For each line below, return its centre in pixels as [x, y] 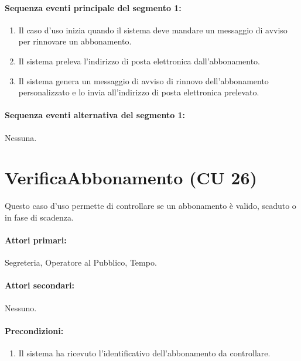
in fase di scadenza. [39, 217]
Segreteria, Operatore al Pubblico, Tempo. [81, 262]
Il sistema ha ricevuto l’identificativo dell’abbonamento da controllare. [144, 353]
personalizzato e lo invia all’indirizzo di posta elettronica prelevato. [139, 92]
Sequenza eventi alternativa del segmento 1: [95, 115]
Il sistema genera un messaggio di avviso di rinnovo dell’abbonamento [143, 80]
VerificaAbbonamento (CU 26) [131, 178]
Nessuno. [21, 307]
